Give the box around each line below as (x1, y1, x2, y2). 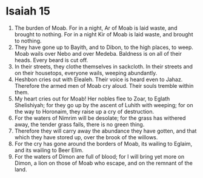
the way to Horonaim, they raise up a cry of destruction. (14, 108, 155, 115)
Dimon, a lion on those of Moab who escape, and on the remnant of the (14, 159, 193, 166)
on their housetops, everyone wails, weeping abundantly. (14, 69, 158, 76)
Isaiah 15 (5, 4, 51, 18)
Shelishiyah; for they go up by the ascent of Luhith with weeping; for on (14, 101, 193, 108)
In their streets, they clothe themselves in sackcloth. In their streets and (14, 62, 193, 70)
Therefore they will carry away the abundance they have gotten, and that (14, 127, 197, 134)
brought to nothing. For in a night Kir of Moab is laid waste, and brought (14, 30, 193, 38)
